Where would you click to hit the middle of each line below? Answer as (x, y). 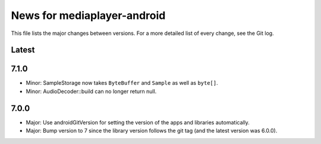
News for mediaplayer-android (88, 15)
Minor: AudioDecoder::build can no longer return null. (91, 91)
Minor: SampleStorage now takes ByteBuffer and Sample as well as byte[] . (122, 83)
